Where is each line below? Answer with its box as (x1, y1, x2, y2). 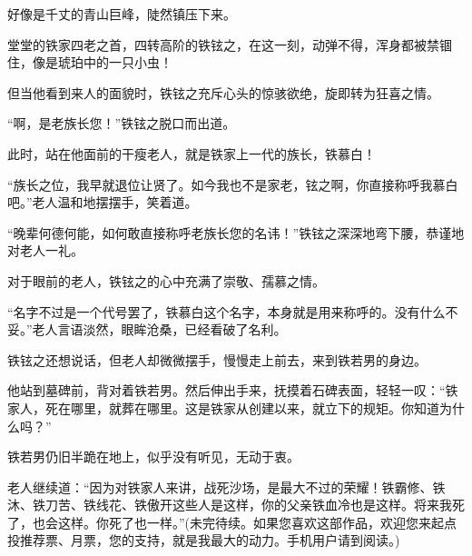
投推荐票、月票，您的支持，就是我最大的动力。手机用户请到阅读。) (7, 531, 400, 550)
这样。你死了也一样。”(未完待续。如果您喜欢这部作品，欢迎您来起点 (57, 512, 457, 531)
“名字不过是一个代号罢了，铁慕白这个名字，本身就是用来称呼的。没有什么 (7, 302, 446, 321)
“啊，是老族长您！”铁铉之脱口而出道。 (7, 114, 236, 133)
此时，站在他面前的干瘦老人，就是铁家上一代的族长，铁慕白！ (7, 144, 376, 163)
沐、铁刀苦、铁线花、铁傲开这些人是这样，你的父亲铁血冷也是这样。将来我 (7, 495, 452, 514)
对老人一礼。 (7, 241, 84, 260)
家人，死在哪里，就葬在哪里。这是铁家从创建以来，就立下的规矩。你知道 (7, 398, 439, 417)
